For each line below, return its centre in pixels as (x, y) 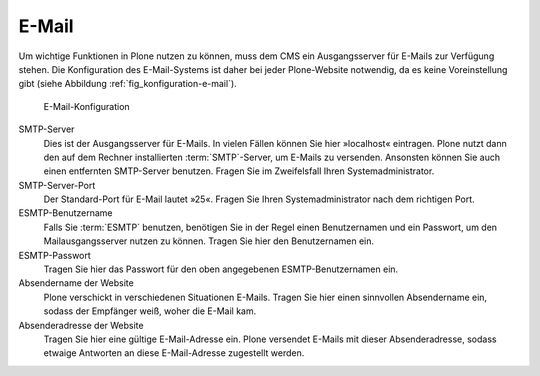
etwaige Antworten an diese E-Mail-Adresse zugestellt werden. (174, 353)
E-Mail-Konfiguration (86, 106)
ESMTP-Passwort (55, 255)
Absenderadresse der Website (81, 325)
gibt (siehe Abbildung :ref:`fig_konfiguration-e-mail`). (127, 84)
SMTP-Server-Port (57, 185)
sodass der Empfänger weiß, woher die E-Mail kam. (150, 311)
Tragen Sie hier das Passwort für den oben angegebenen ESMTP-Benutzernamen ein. (221, 269)
